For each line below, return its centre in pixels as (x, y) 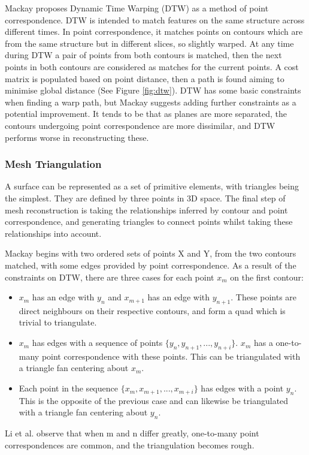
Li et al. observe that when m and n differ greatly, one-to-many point (132, 433)
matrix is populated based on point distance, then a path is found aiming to (145, 78)
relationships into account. (53, 233)
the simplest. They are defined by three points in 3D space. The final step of (145, 198)
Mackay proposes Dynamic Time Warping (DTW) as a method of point (137, 8)
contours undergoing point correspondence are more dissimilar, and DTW (140, 125)
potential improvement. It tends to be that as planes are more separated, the (146, 114)
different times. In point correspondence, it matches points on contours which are (154, 31)
